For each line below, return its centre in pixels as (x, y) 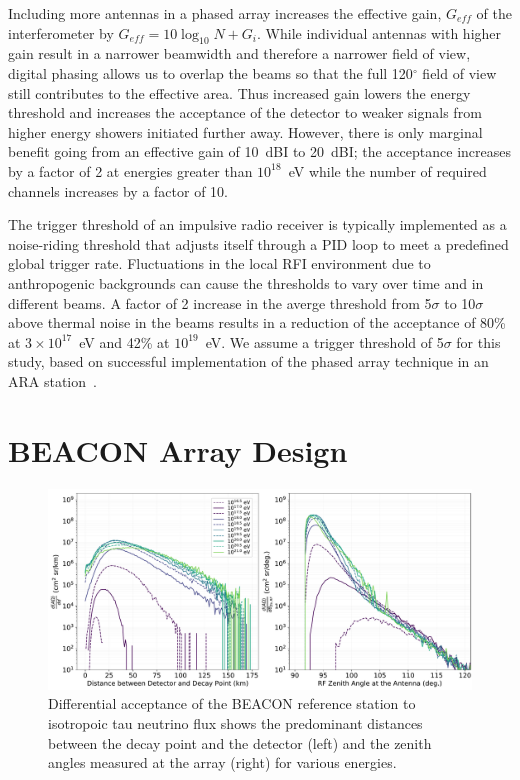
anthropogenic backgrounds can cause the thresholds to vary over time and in (246, 282)
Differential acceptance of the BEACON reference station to (232, 703)
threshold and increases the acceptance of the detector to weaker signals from (245, 112)
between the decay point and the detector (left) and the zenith (240, 742)
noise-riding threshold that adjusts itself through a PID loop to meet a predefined (258, 243)
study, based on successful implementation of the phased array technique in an (248, 361)
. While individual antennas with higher (379, 32)
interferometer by (61, 32)
